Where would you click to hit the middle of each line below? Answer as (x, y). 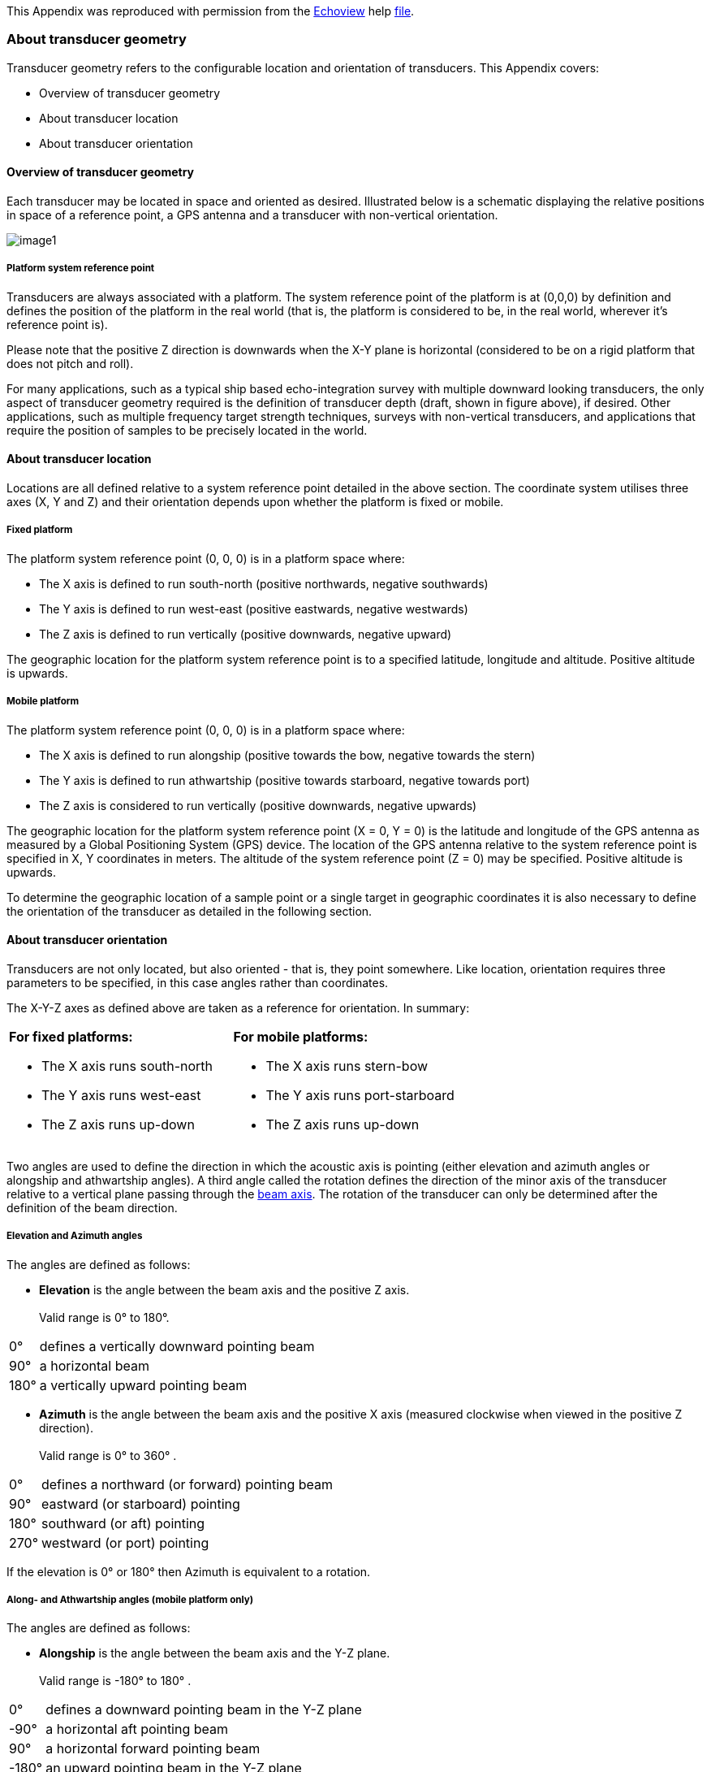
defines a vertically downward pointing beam (177, 1346)
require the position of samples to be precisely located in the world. (187, 430)
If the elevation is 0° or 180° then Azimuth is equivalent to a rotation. (189, 1571)
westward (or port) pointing (125, 1542)
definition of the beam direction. (92, 1207)
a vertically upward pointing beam (143, 1385)
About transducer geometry (97, 39)
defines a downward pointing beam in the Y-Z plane (204, 1710)
